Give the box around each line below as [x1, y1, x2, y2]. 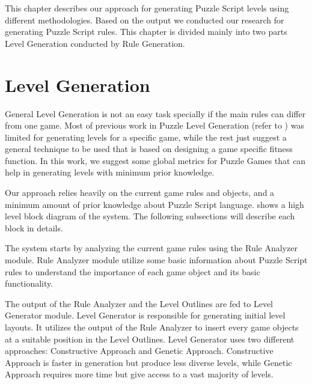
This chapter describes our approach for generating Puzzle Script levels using [5, 2, 289, 14]
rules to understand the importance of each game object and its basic [5, 265, 260, 278]
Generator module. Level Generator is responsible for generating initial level [5, 309, 286, 322]
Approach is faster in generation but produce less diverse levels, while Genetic [5, 356, 292, 368]
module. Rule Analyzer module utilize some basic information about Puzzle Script [5, 254, 308, 266]
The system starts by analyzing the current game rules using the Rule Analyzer [5, 242, 298, 254]
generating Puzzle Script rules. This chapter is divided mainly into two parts [5, 25, 287, 38]
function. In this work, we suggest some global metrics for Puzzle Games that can [5, 154, 306, 166]
